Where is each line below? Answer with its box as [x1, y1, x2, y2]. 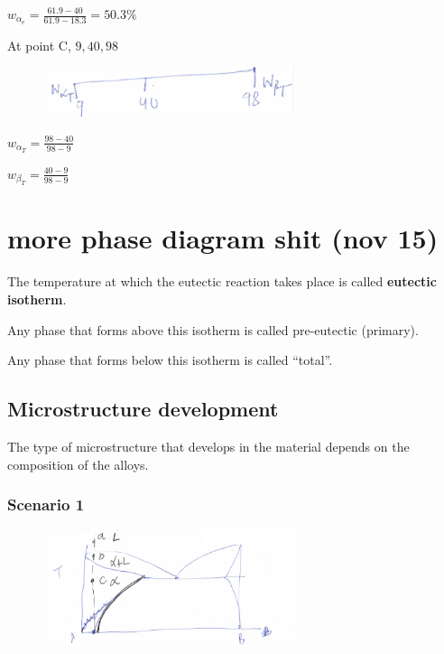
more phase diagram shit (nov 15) [7, 220, 439, 257]
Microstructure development [7, 395, 279, 423]
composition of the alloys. [7, 454, 149, 473]
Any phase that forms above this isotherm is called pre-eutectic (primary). [7, 320, 419, 339]
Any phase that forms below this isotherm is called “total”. [7, 350, 333, 369]
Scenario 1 [7, 493, 85, 516]
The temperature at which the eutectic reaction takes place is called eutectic [7, 272, 437, 291]
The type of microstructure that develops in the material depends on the [7, 436, 410, 455]
